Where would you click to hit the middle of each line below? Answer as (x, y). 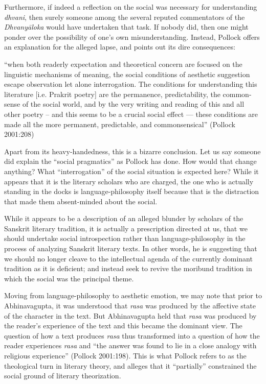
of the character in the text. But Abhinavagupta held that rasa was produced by (130, 315)
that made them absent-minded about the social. (81, 201)
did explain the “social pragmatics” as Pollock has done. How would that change (130, 161)
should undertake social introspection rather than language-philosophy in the (125, 238)
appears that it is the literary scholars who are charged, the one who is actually (129, 181)
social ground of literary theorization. (63, 376)
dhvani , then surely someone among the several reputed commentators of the (125, 17)
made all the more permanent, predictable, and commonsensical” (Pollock (120, 124)
